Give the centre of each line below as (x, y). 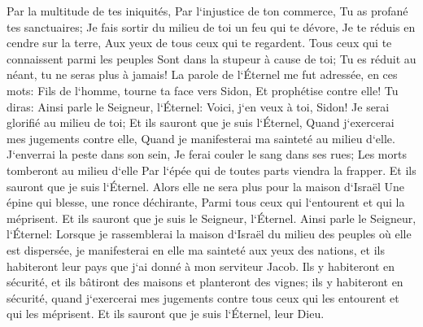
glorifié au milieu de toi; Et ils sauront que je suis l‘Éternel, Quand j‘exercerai (201, 122)
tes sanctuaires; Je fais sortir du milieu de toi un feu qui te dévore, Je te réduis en (211, 26)
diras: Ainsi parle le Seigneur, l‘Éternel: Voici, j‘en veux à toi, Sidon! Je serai (198, 106)
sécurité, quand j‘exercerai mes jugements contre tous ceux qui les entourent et (203, 297)
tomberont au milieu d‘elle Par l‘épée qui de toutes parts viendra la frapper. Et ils (211, 170)
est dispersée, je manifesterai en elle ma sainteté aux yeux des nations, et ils (196, 249)
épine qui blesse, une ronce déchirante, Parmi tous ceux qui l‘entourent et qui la (206, 202)
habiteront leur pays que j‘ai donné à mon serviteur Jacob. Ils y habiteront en (201, 266)
